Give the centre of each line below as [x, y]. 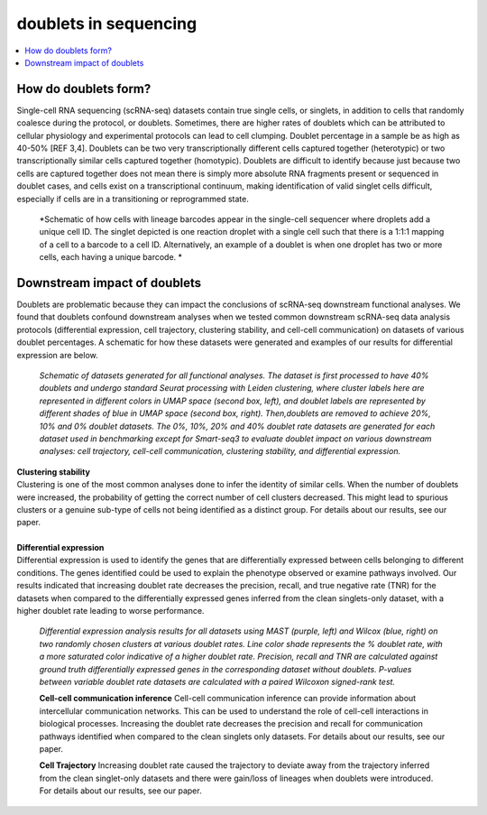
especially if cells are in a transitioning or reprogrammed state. [133, 199]
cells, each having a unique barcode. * [111, 257]
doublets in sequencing [107, 23]
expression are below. [57, 355]
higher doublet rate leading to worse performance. [110, 611]
